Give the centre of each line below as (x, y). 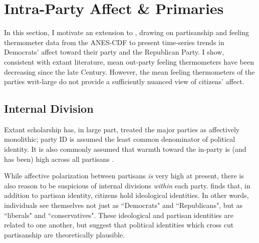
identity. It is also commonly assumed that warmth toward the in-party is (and (125, 149)
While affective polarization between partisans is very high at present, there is (124, 176)
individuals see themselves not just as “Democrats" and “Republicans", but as (123, 205)
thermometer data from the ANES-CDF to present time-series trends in (114, 42)
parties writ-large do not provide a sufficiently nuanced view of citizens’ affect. (124, 81)
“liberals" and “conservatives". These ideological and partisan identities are (119, 215)
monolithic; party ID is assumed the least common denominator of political (120, 139)
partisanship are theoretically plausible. (65, 234)
